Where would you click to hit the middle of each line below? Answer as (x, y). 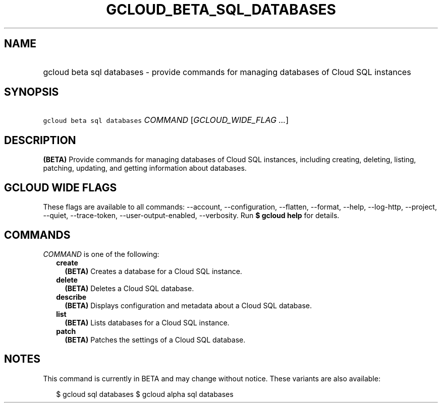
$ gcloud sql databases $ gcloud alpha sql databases (145, 394)
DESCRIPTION (40, 140)
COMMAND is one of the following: (101, 254)
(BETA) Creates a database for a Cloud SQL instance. (153, 271)
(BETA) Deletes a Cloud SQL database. (129, 288)
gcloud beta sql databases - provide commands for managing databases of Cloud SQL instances (227, 72)
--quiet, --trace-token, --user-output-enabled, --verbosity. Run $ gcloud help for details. (191, 216)
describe (71, 297)
